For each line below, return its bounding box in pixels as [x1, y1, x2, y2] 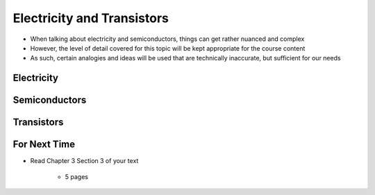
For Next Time [12, 139, 76, 151]
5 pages [65, 172, 88, 180]
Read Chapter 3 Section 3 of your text [30, 157, 139, 165]
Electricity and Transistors [12, 10, 169, 26]
